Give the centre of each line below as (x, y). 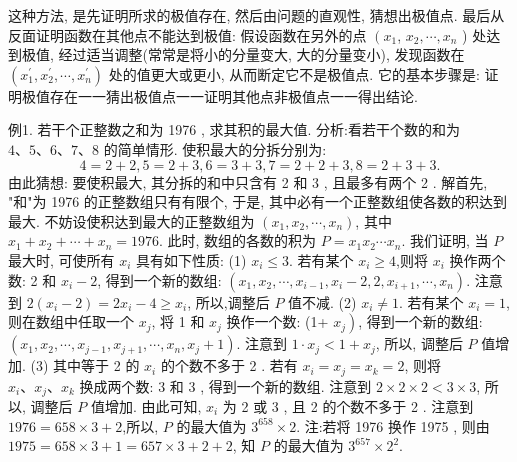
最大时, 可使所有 (61, 259)
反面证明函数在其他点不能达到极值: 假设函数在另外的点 (187, 34)
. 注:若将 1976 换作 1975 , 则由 (393, 425)
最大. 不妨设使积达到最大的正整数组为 (131, 220)
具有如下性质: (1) (191, 259)
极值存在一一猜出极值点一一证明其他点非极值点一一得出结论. (219, 95)
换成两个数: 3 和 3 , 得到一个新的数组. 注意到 (225, 385)
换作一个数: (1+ (277, 321)
